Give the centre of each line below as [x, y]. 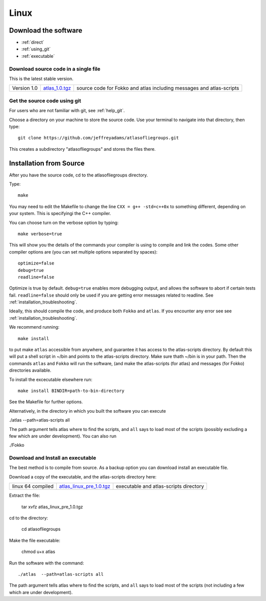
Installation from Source [47, 163]
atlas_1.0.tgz [57, 88]
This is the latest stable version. [41, 79]
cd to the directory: [29, 518]
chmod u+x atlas [38, 552]
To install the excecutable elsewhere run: [51, 379]
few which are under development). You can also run [63, 436]
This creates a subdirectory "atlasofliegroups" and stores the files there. [83, 149]
